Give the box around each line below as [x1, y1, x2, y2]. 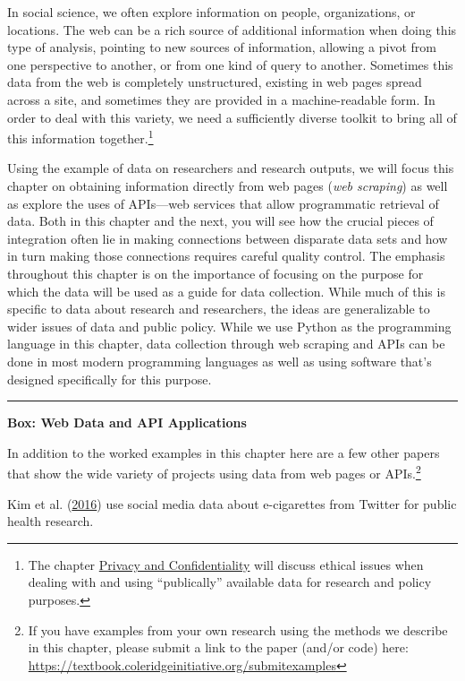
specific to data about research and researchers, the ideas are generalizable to [7, 299, 430, 318]
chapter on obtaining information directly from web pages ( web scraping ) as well [7, 177, 448, 194]
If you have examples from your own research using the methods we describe [28, 620, 448, 639]
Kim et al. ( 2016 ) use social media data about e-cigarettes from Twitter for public [7, 494, 457, 513]
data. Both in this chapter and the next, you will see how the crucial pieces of [7, 211, 434, 230]
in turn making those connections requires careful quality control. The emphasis [7, 246, 445, 265]
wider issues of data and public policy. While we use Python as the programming [7, 316, 452, 335]
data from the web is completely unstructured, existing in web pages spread [7, 73, 422, 91]
